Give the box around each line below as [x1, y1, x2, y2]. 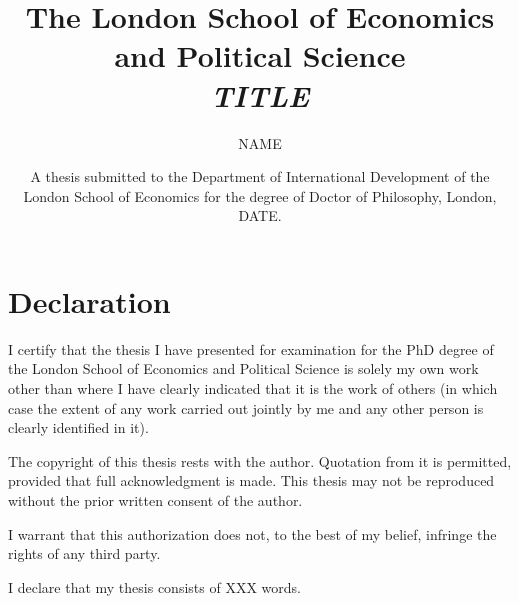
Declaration [8, 280, 171, 321]
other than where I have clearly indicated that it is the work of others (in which [8, 378, 498, 398]
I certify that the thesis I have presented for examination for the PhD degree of [8, 338, 494, 359]
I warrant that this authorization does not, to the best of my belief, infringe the [8, 523, 497, 544]
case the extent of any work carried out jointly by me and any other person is [8, 397, 484, 418]
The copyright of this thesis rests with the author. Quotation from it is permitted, [8, 450, 512, 471]
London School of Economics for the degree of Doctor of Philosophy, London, [23, 185, 497, 206]
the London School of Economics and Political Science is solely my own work [8, 358, 479, 379]
